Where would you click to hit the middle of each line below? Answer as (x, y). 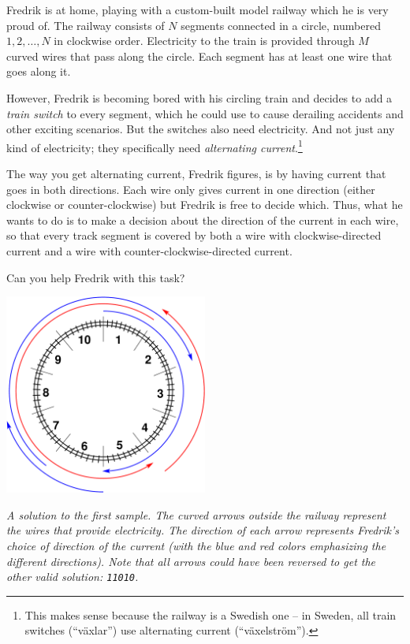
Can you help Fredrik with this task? (96, 277)
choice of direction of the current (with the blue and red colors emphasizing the (196, 545)
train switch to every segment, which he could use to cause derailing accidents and (205, 113)
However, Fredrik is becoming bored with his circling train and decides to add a (199, 97)
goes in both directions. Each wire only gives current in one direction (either (191, 189)
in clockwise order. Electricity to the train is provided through (204, 41)
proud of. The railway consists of (86, 25)
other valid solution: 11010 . (73, 577)
